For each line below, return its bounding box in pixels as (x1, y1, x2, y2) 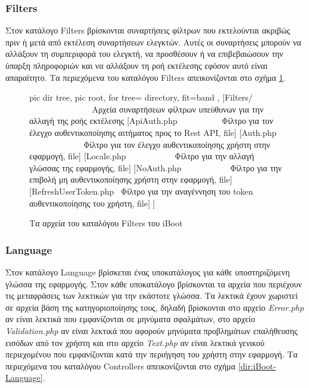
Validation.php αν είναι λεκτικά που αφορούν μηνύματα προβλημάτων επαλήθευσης (5, 324, 298, 337)
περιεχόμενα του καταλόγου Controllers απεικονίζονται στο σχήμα (5, 359, 235, 372)
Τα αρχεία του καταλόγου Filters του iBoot (29, 217, 183, 229)
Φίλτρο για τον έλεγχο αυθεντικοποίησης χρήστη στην (83, 138, 270, 150)
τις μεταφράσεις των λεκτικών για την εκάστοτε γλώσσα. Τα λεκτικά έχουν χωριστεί (5, 289, 298, 302)
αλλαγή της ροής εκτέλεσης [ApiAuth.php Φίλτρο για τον (29, 114, 274, 127)
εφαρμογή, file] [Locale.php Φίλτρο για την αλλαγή (29, 150, 255, 162)
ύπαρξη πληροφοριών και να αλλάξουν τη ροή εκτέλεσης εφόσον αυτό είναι (5, 59, 268, 71)
